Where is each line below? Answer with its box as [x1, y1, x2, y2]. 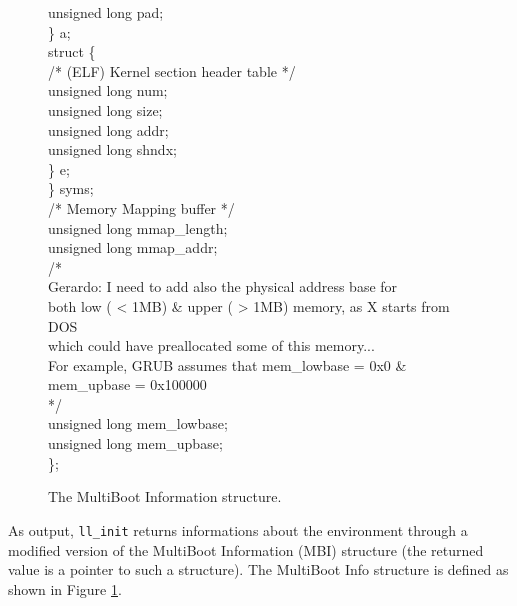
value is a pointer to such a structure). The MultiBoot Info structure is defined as [8, 559, 509, 580]
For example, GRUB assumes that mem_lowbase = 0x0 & [48, 354, 407, 375]
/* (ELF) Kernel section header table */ [48, 60, 296, 81]
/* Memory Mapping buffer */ [48, 197, 235, 218]
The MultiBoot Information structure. [48, 486, 282, 507]
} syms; [48, 178, 94, 199]
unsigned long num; [48, 80, 168, 101]
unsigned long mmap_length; [48, 217, 228, 238]
